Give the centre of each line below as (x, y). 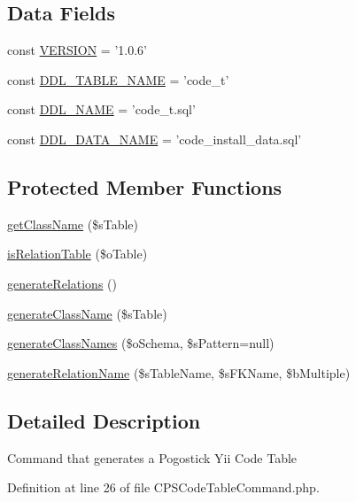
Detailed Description (104, 420)
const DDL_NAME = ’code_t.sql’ (101, 109)
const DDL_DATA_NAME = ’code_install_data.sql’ (155, 139)
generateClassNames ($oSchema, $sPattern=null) (141, 343)
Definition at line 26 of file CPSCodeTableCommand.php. (163, 487)
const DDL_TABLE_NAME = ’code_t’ (118, 79)
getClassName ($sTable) (73, 224)
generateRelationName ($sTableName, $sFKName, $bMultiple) (179, 372)
